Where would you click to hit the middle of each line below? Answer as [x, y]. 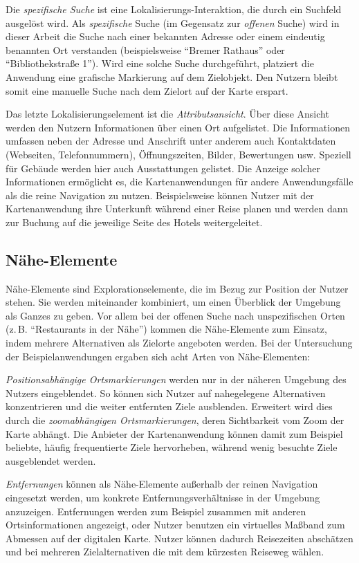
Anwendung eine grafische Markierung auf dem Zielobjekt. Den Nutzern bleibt [172, 76]
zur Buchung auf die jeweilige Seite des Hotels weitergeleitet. [134, 222]
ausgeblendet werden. [51, 460]
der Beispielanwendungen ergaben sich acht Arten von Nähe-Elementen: [158, 356]
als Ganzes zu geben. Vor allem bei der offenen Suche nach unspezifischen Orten [175, 315]
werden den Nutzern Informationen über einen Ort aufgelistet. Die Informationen [178, 127]
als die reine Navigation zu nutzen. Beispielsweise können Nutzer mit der [160, 195]
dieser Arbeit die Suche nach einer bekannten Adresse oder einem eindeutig [165, 36]
